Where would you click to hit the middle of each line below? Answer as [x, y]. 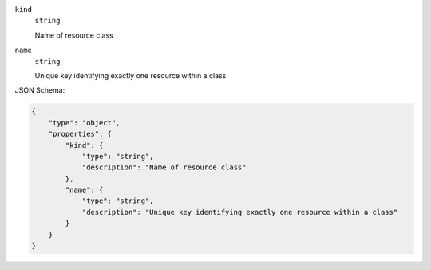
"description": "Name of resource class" [164, 167]
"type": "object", [84, 123]
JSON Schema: [40, 90]
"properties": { [80, 134]
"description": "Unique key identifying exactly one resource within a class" [240, 212]
